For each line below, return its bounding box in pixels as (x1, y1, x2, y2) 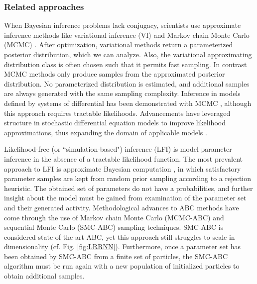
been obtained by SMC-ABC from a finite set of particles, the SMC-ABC (4, 251, 228, 261)
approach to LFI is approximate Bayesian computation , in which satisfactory (4, 163, 241, 174)
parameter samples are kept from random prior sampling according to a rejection (4, 173, 252, 184)
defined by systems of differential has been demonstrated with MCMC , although (4, 97, 252, 108)
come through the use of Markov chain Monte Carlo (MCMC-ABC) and (4, 212, 224, 222)
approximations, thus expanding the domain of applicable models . (4, 127, 207, 137)
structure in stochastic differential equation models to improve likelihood (4, 117, 226, 128)
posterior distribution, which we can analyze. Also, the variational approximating (4, 49, 252, 59)
